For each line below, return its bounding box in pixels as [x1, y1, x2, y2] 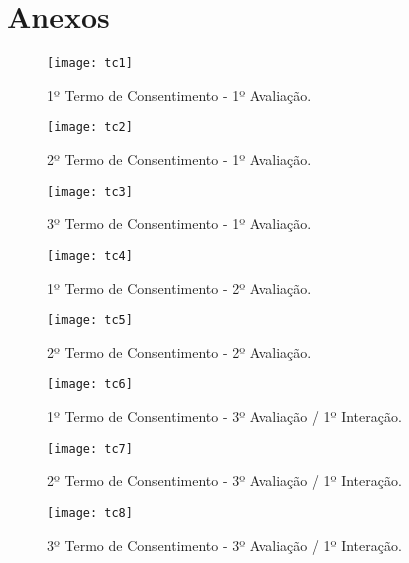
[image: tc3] [47, 184, 133, 199]
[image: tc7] [47, 441, 133, 456]
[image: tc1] [47, 56, 133, 71]
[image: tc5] [47, 313, 133, 328]
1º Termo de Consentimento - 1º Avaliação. [47, 84, 312, 105]
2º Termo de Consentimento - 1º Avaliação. [47, 149, 312, 170]
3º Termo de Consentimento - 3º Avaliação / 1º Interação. [47, 534, 402, 555]
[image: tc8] [47, 505, 133, 520]
